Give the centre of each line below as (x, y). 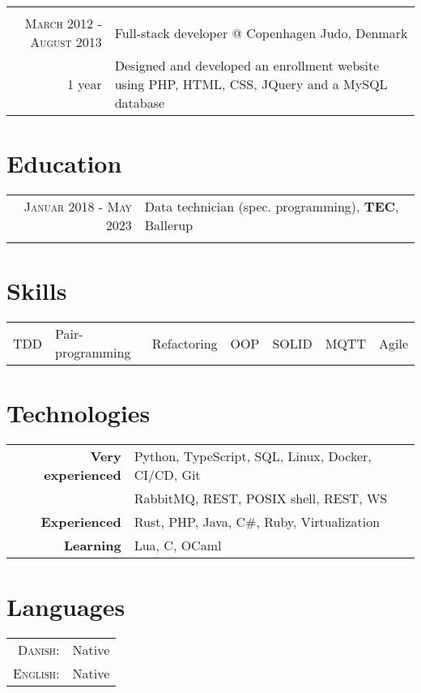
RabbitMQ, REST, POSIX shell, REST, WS (261, 498)
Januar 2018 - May (78, 207)
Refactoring (185, 343)
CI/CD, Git (167, 475)
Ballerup (169, 225)
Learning (92, 545)
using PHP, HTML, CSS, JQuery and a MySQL (251, 84)
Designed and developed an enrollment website (247, 65)
